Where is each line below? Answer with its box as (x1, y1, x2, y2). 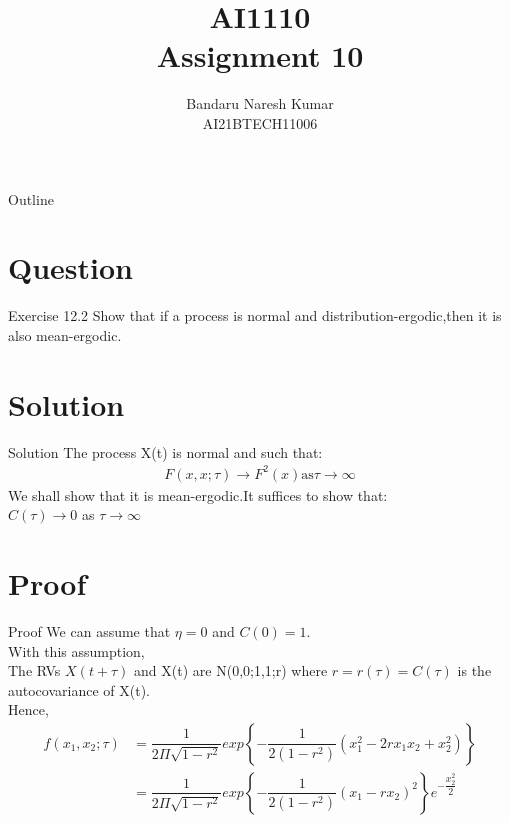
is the (457, 660, 492, 681)
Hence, (8, 699, 49, 720)
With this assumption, (8, 640, 145, 661)
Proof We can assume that (8, 620, 171, 641)
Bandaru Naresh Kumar (186, 93, 334, 114)
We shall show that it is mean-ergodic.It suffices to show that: (8, 484, 388, 505)
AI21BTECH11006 (202, 112, 318, 133)
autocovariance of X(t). (8, 679, 150, 700)
